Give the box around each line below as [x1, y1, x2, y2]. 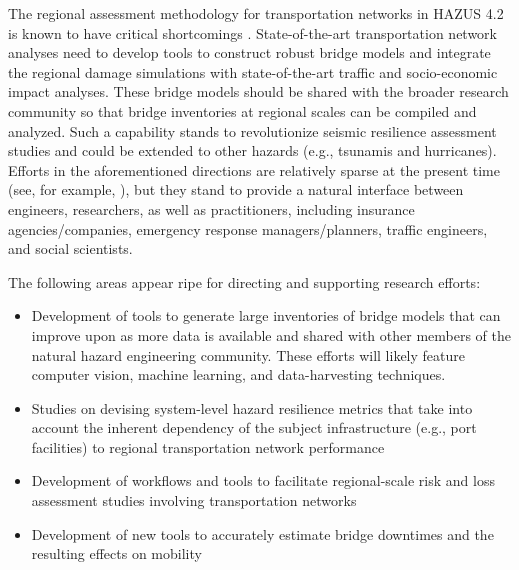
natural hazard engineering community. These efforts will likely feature [31, 344, 465, 365]
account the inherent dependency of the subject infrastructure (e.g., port [31, 417, 477, 438]
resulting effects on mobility [31, 543, 202, 564]
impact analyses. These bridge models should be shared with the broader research [8, 81, 509, 102]
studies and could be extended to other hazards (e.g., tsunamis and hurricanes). [8, 140, 497, 161]
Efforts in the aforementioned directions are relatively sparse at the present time [8, 159, 500, 180]
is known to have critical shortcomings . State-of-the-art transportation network [8, 22, 498, 43]
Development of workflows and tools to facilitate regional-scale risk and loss [31, 470, 495, 491]
